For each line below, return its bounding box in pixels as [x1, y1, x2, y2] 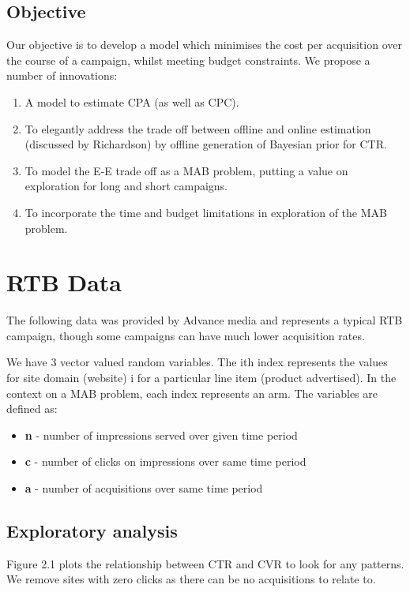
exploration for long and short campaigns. [24, 178, 228, 194]
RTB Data [6, 266, 122, 298]
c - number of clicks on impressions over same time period [24, 453, 307, 470]
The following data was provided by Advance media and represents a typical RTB [6, 312, 403, 328]
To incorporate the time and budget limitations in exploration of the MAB [24, 204, 387, 220]
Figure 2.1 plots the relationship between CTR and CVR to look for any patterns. [6, 555, 404, 571]
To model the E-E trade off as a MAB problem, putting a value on [24, 162, 348, 178]
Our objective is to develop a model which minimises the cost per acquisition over [6, 36, 402, 53]
